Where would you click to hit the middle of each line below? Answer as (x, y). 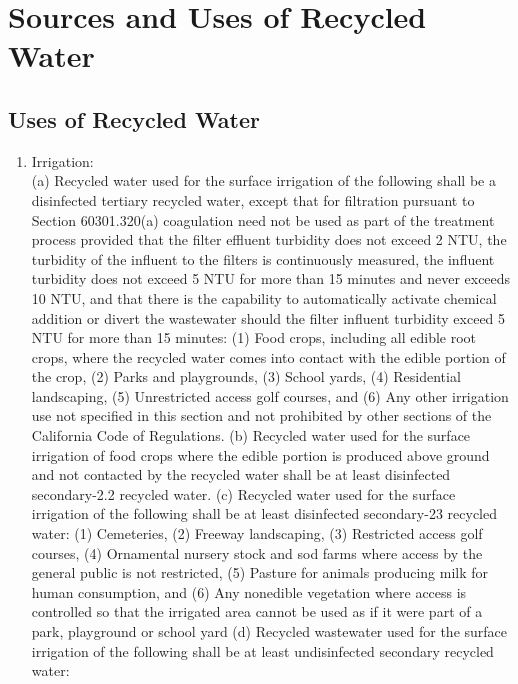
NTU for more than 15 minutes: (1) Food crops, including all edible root (254, 337)
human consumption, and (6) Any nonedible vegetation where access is (249, 591)
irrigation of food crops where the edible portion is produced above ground (260, 454)
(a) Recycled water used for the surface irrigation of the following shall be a (263, 180)
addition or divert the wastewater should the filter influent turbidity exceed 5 (268, 317)
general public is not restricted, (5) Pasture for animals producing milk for (259, 572)
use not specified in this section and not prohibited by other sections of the (261, 415)
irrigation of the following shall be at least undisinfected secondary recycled (262, 650)
